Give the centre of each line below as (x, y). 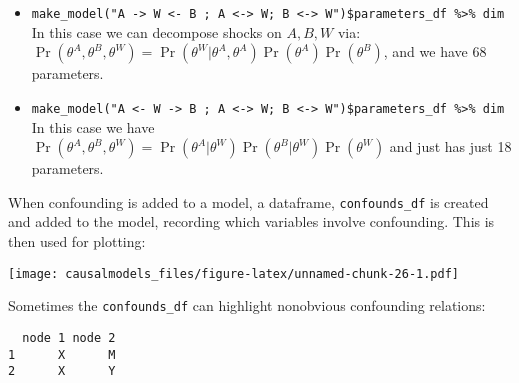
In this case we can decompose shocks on (156, 31)
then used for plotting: (77, 240)
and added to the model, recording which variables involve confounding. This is (251, 221)
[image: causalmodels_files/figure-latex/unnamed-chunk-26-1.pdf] (234, 273)
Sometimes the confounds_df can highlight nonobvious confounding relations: (247, 305)
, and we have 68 (435, 51)
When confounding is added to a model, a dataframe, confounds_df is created (248, 201)
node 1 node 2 (69, 337)
